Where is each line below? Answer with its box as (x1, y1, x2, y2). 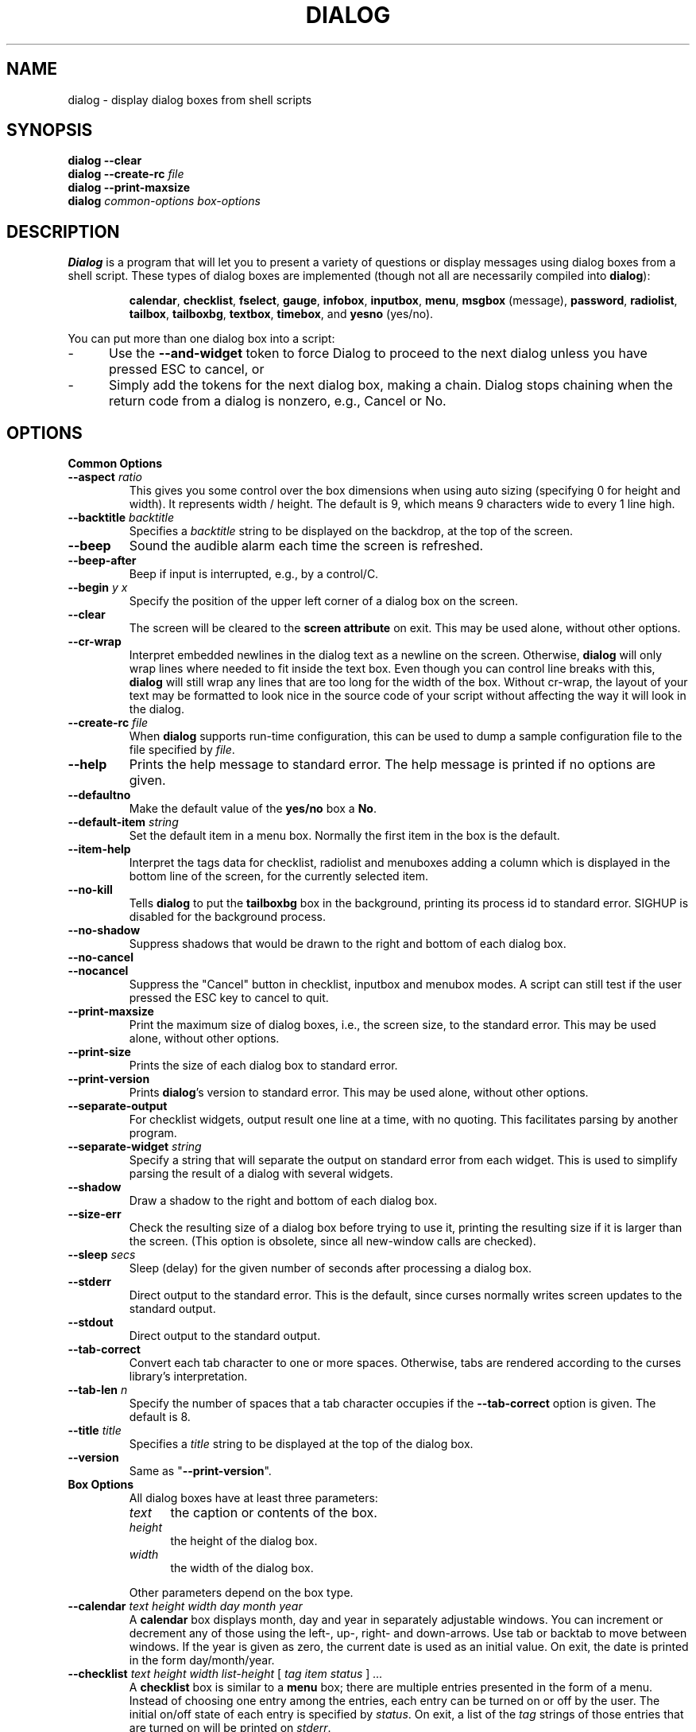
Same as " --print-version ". (129, 1464, 272, 1478)
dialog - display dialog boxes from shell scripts (68, 92, 312, 107)
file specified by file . (129, 743, 235, 757)
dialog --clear (68, 153, 142, 168)
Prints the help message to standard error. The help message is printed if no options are (129, 756, 655, 773)
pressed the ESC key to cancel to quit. (129, 991, 329, 1005)
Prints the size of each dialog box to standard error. (129, 1058, 398, 1073)
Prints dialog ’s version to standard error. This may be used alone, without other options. (129, 1085, 589, 1100)
